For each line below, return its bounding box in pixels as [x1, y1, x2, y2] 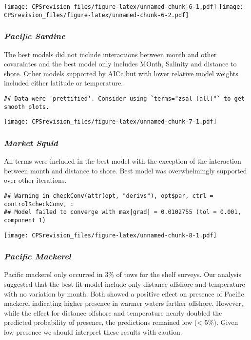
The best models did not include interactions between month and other [4, 49, 217, 59]
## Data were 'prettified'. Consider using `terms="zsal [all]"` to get [4, 95, 245, 102]
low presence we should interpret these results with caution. [4, 326, 182, 337]
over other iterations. [4, 175, 67, 185]
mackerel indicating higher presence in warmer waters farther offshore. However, [4, 298, 243, 308]
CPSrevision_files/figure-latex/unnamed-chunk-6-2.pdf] [4, 11, 189, 19]
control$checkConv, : [4, 200, 74, 208]
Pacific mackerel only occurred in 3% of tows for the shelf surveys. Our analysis [4, 269, 241, 279]
